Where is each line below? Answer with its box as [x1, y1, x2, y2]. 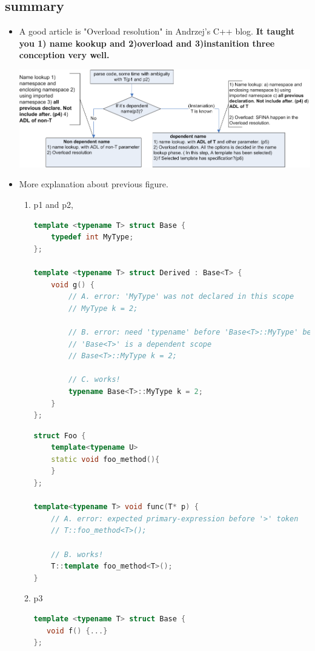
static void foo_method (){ [51, 455, 160, 464]
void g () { [51, 280, 94, 289]
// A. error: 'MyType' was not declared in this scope [68, 292, 294, 301]
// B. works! [51, 550, 104, 559]
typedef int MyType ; [51, 233, 134, 242]
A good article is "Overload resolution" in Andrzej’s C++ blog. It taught [19, 25, 295, 38]
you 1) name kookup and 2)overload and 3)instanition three [19, 36, 275, 49]
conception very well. [19, 48, 110, 61]
